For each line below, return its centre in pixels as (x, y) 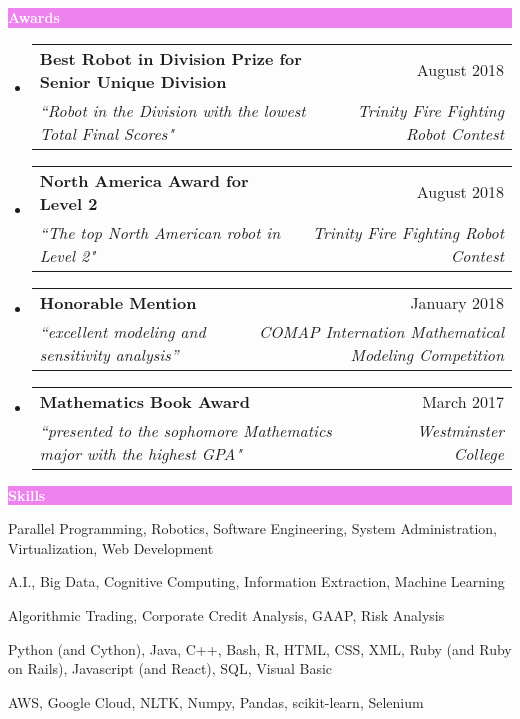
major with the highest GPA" (140, 453)
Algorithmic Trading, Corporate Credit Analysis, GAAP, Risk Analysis (226, 614)
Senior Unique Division (133, 81)
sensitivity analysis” (109, 354)
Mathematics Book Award (144, 401)
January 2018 (457, 302)
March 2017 (463, 401)
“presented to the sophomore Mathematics (185, 430)
